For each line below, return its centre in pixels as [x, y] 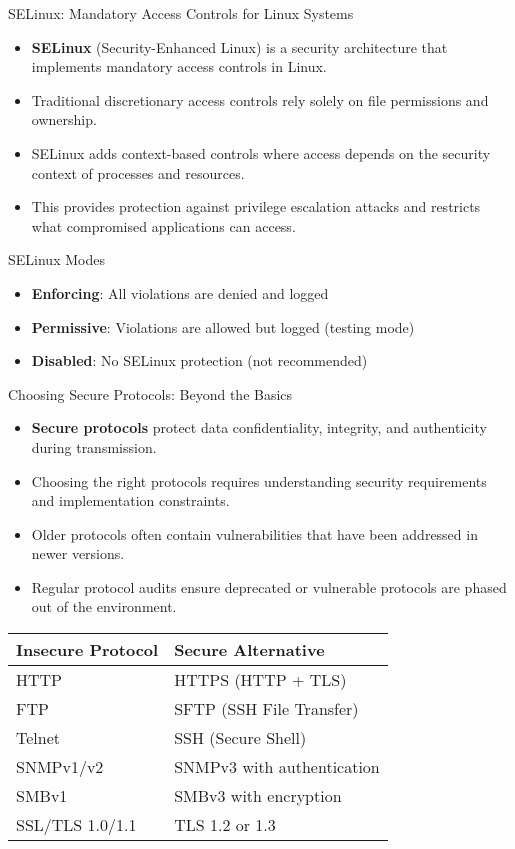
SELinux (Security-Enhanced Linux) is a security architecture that [239, 46]
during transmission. [94, 446]
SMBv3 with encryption [258, 796]
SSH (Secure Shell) [240, 738]
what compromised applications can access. [163, 225]
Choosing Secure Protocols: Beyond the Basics [150, 393]
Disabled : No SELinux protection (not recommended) [199, 360]
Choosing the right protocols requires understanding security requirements [259, 480]
